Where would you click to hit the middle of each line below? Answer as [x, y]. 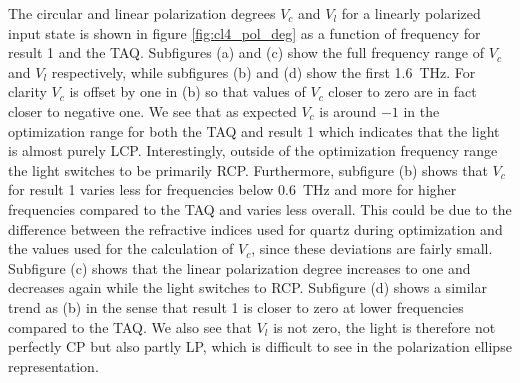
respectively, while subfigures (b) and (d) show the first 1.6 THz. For [263, 71]
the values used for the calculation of [121, 248]
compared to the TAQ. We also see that [130, 326]
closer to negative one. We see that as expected [152, 110]
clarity [27, 91]
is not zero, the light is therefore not [384, 326]
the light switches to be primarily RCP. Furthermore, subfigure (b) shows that [248, 169]
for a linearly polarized [411, 13]
